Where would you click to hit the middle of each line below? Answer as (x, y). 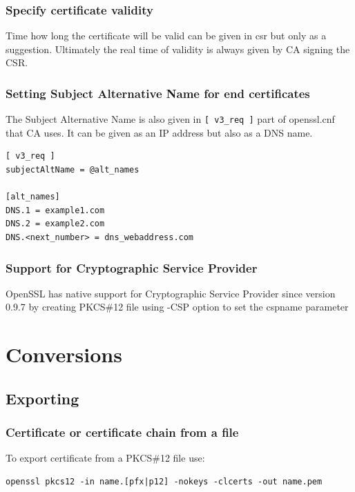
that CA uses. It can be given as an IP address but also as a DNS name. (159, 132)
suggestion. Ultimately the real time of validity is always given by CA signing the (178, 49)
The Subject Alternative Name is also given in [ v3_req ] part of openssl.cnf (170, 119)
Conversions (64, 354)
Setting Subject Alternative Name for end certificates (158, 93)
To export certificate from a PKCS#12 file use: (105, 458)
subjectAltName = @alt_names (73, 170)
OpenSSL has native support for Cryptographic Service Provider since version (171, 293)
